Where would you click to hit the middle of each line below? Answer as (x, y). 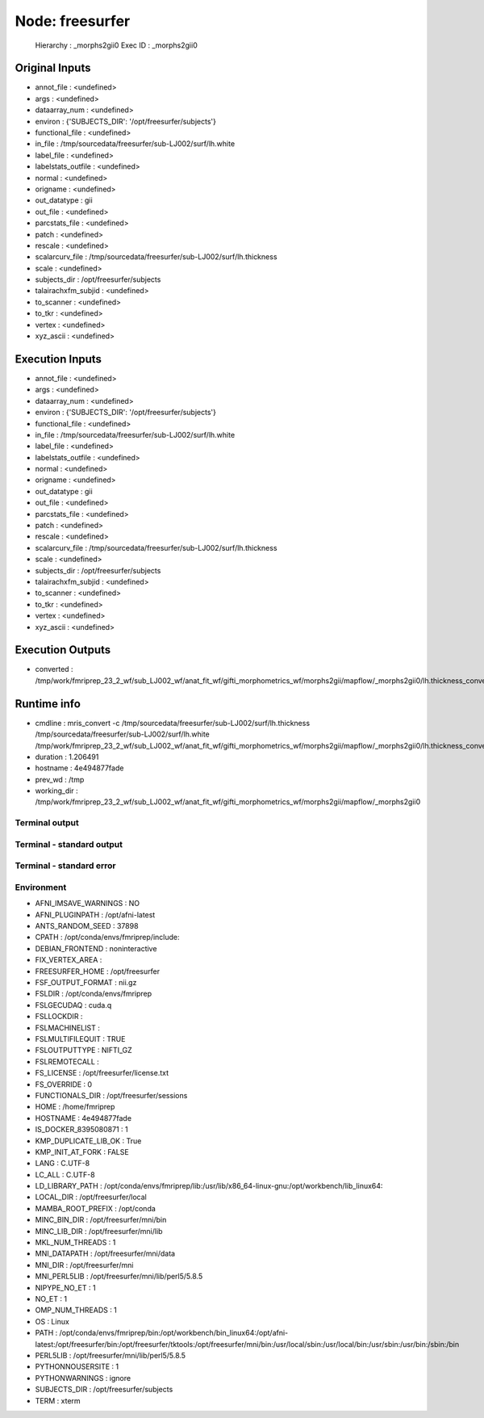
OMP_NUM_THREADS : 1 (76, 1310)
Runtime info (48, 704)
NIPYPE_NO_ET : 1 (65, 1287)
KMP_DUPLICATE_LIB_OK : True (88, 1141)
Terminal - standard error (65, 866)
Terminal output (47, 823)
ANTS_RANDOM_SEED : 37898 (87, 926)
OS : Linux (52, 1321)
